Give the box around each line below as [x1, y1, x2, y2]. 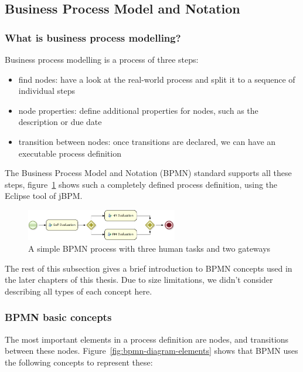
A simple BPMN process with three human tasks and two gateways [28, 242, 271, 255]
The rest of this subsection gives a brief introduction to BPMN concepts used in [5, 262, 292, 274]
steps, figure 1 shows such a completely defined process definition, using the [5, 178, 278, 190]
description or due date [18, 116, 102, 128]
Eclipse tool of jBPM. [5, 190, 83, 202]
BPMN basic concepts [5, 310, 112, 324]
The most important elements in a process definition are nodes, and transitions [5, 333, 289, 345]
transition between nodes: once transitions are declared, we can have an [18, 135, 276, 147]
